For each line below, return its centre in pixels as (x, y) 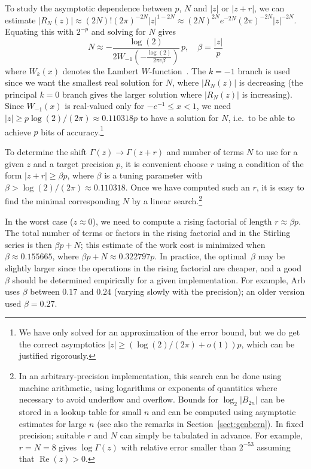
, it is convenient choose (164, 163)
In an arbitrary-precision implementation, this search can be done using (150, 376)
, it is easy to (280, 187)
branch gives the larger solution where (132, 94)
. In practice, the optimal (200, 256)
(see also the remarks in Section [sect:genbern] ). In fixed (200, 423)
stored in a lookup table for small (80, 412)
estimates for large (53, 423)
